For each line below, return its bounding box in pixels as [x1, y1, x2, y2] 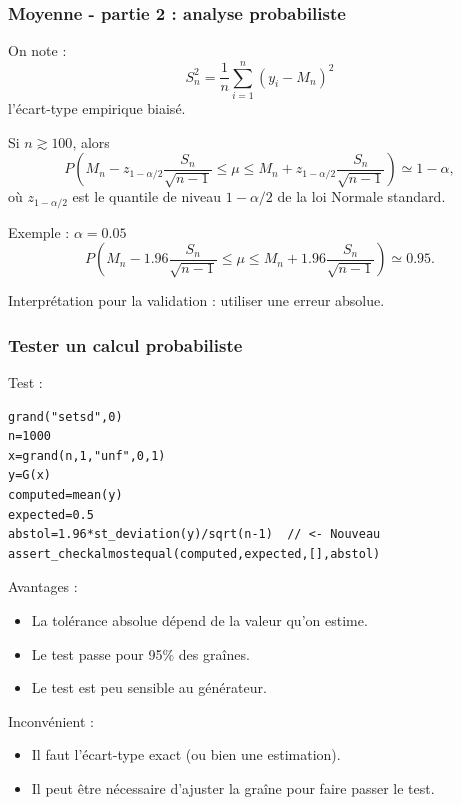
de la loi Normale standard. [277, 186, 446, 207]
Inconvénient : [8, 710, 94, 731]
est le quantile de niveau [72, 186, 222, 207]
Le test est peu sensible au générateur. [31, 677, 267, 698]
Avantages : [8, 576, 78, 597]
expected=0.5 [8, 507, 94, 522]
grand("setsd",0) [8, 409, 123, 424]
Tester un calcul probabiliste [8, 332, 243, 357]
